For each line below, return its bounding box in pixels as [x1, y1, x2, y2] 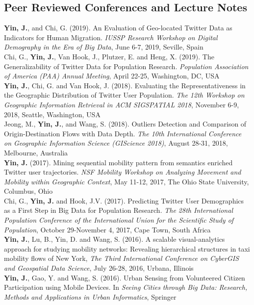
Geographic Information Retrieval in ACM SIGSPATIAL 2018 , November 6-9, [4, 99, 239, 109]
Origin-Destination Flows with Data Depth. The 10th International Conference [4, 128, 242, 138]
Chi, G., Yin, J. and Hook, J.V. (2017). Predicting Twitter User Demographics [4, 195, 244, 205]
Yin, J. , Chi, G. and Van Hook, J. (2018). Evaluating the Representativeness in [4, 80, 246, 90]
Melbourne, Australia [4, 147, 68, 157]
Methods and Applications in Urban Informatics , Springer [4, 291, 177, 302]
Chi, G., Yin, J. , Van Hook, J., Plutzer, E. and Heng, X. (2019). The [4, 51, 214, 61]
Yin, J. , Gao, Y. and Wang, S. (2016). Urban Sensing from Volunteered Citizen [4, 272, 245, 282]
